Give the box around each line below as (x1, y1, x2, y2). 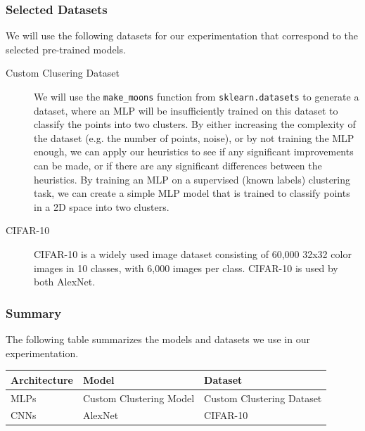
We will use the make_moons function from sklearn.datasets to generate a (34, 89, 359, 103)
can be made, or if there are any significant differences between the (34, 158, 322, 173)
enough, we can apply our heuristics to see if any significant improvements (34, 144, 354, 159)
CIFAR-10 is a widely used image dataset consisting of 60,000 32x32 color (34, 247, 352, 261)
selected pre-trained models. (6, 41, 126, 56)
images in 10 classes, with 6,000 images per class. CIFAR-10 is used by (34, 260, 338, 275)
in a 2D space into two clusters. (34, 199, 169, 214)
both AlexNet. (34, 274, 96, 289)
